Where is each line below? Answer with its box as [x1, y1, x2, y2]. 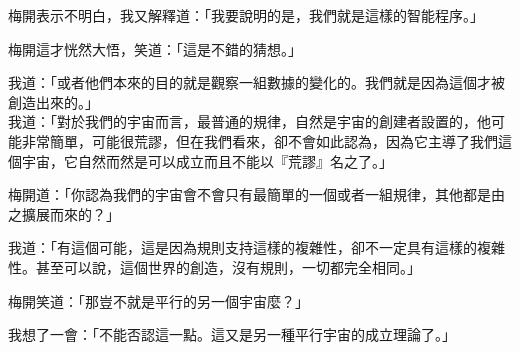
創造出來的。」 [8, 91, 99, 112]
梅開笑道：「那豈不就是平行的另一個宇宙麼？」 [8, 290, 309, 311]
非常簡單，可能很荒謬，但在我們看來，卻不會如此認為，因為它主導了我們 [21, 130, 498, 151]
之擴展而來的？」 [8, 203, 120, 224]
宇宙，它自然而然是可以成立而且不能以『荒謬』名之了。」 [21, 150, 393, 171]
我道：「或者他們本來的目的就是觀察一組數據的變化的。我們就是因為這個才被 [8, 72, 505, 93]
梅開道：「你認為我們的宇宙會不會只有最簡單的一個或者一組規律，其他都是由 [8, 184, 505, 205]
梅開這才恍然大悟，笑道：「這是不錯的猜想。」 [8, 38, 302, 59]
